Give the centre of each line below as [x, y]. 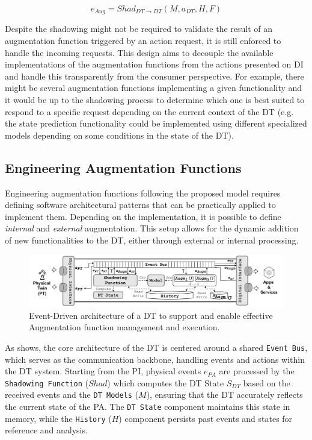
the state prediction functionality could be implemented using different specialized [156, 123]
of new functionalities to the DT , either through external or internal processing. [152, 240]
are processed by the [257, 371]
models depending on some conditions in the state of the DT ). [119, 135]
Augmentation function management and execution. [124, 327]
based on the [267, 382]
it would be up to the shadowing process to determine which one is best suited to [155, 100]
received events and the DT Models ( [72, 394]
